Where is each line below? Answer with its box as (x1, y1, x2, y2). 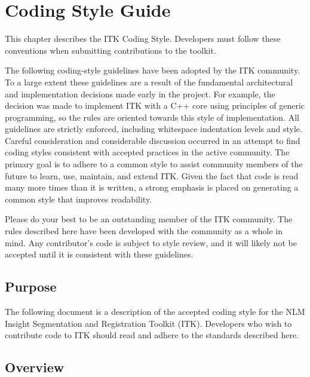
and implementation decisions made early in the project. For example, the (5, 87, 275, 100)
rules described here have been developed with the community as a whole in (5, 225, 283, 237)
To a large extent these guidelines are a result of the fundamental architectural (5, 75, 293, 88)
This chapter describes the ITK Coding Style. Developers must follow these (5, 32, 281, 45)
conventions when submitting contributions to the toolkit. (5, 44, 216, 56)
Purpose (5, 277, 57, 296)
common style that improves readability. (5, 192, 152, 205)
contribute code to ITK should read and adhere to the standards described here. (5, 329, 299, 341)
